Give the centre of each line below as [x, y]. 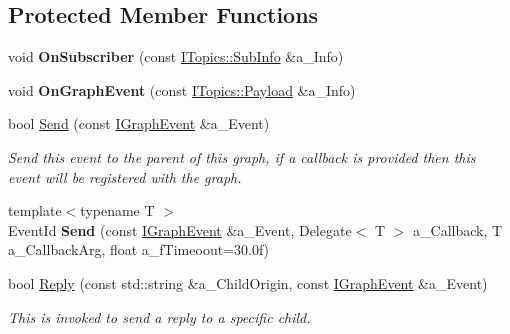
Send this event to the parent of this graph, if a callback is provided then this [242, 156]
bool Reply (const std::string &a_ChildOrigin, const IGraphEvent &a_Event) [248, 282]
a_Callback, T [458, 229]
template [35, 210]
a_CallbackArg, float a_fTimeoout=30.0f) [139, 249]
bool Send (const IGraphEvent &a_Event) [139, 123]
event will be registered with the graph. [125, 176]
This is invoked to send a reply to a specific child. [159, 316]
